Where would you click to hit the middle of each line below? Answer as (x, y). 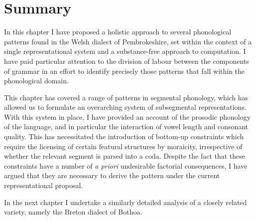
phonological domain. (36, 81)
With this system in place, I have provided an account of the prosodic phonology (128, 116)
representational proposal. (44, 185)
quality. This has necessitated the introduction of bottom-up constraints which (124, 136)
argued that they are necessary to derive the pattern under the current (112, 175)
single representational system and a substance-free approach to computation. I (125, 51)
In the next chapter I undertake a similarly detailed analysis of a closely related (126, 202)
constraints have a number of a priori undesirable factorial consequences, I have (126, 165)
